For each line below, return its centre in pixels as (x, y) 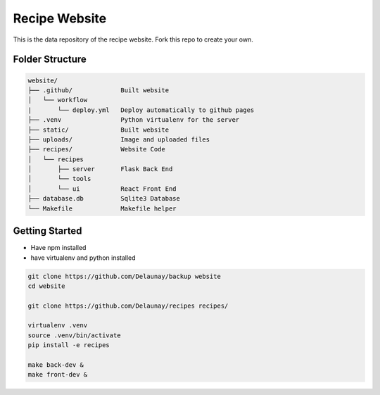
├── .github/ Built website (98, 90)
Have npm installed (58, 248)
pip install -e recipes (69, 345)
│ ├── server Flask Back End (100, 169)
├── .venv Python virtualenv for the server (134, 120)
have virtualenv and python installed (83, 258)
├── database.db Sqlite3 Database (104, 199)
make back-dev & (56, 365)
